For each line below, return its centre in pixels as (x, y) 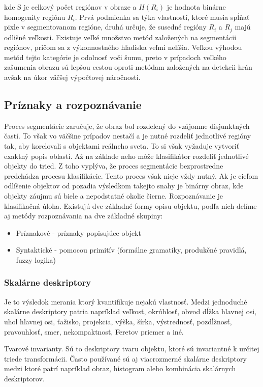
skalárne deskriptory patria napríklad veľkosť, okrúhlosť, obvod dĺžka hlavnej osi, (130, 311)
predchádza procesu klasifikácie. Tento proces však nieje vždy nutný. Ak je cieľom (131, 175)
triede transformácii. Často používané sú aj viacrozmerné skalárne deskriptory (125, 358)
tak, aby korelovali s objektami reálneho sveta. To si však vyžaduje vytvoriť (122, 146)
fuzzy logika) (36, 259)
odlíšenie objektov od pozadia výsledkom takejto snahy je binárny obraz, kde (124, 186)
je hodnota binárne (196, 7)
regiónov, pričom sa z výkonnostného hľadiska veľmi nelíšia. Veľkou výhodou (123, 47)
